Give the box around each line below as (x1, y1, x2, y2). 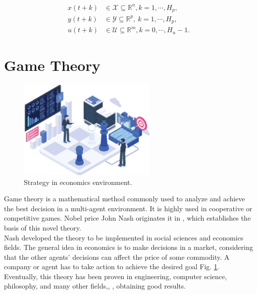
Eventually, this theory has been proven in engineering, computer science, (4, 271, 227, 281)
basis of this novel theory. (4, 222, 81, 233)
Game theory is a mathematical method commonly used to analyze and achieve (4, 193, 245, 204)
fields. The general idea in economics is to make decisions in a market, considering (4, 242, 253, 252)
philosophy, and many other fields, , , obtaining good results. (4, 281, 186, 291)
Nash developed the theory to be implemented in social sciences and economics (4, 232, 244, 242)
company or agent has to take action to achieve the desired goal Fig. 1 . (4, 261, 219, 272)
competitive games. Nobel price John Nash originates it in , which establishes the (4, 213, 251, 223)
